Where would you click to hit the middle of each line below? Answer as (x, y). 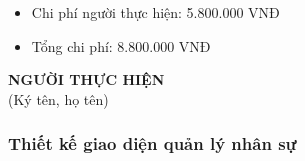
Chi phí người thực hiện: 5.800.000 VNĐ (155, 12)
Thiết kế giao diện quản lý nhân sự (152, 143)
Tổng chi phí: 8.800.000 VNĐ (121, 45)
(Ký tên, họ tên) (58, 98)
